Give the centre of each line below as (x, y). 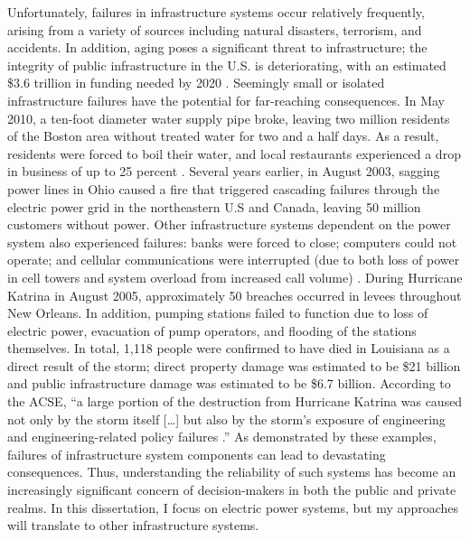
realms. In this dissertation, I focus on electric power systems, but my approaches (233, 507)
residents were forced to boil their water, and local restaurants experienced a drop (234, 153)
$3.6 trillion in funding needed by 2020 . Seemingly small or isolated (196, 83)
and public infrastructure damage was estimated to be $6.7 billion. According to (229, 383)
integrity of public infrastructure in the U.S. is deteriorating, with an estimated (227, 65)
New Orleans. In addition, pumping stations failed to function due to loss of (218, 313)
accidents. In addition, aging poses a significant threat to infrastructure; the (217, 47)
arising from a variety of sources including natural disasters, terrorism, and (215, 29)
